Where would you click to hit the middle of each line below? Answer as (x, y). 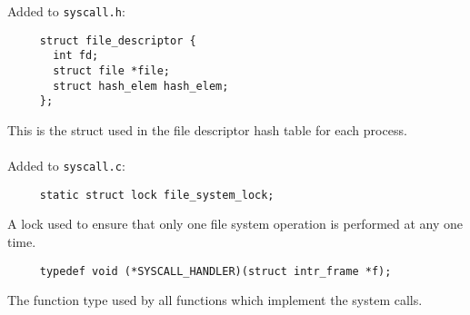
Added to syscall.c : (66, 166)
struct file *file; (111, 70)
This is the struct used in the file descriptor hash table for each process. (207, 129)
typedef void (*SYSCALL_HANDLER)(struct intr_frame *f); (215, 271)
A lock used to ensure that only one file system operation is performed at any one (235, 224)
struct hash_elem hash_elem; (141, 86)
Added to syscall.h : (66, 11)
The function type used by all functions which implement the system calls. (215, 300)
